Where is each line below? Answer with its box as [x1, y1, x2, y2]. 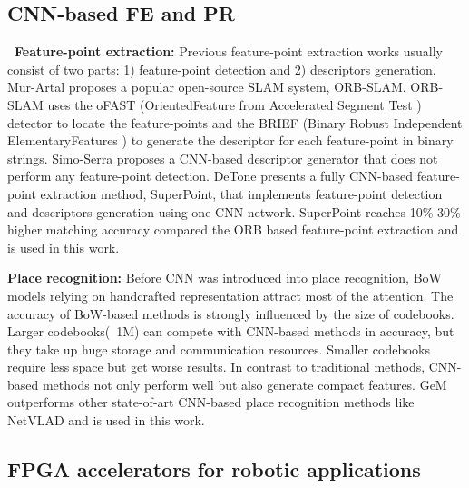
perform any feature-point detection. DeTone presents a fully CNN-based [7, 166, 414, 185]
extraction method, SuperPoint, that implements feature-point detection [40, 184, 443, 203]
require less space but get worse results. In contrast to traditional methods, [7, 357, 425, 376]
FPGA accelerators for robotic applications [7, 455, 421, 483]
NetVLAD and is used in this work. [7, 411, 205, 430]
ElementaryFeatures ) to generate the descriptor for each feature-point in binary [7, 131, 454, 150]
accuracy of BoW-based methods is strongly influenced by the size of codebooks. [7, 304, 454, 323]
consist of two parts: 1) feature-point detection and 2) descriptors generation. [7, 59, 436, 78]
